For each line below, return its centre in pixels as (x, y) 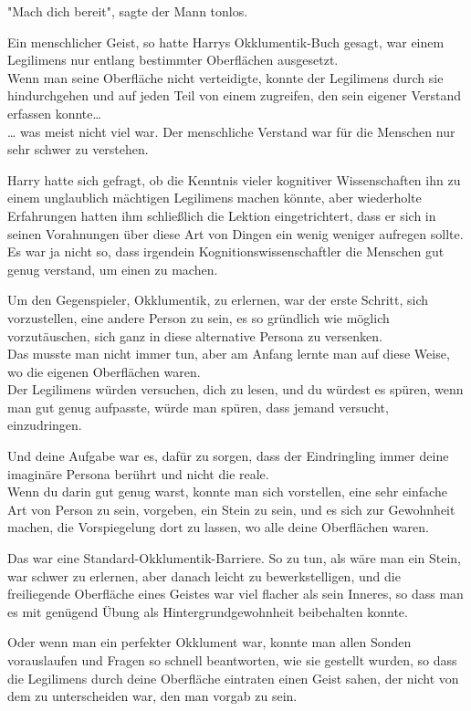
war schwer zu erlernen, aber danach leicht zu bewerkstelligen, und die (204, 575)
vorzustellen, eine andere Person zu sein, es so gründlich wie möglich (199, 317)
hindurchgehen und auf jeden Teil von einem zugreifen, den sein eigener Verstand (234, 95)
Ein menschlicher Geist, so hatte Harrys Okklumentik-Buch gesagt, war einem (226, 42)
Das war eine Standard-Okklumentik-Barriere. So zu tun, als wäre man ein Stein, (235, 558)
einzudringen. (45, 425)
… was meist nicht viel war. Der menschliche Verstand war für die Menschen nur (231, 131)
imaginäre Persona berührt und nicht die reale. (138, 473)
